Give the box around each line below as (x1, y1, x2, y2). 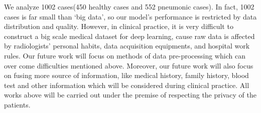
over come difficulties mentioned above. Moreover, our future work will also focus (4, 60, 253, 70)
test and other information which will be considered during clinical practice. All (4, 79, 249, 90)
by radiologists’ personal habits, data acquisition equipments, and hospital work (4, 40, 250, 51)
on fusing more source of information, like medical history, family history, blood (4, 70, 249, 80)
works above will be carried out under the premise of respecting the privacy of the (4, 89, 256, 100)
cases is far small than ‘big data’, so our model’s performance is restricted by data (4, 11, 257, 21)
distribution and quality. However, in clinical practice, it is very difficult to (4, 21, 233, 31)
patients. (4, 99, 31, 109)
